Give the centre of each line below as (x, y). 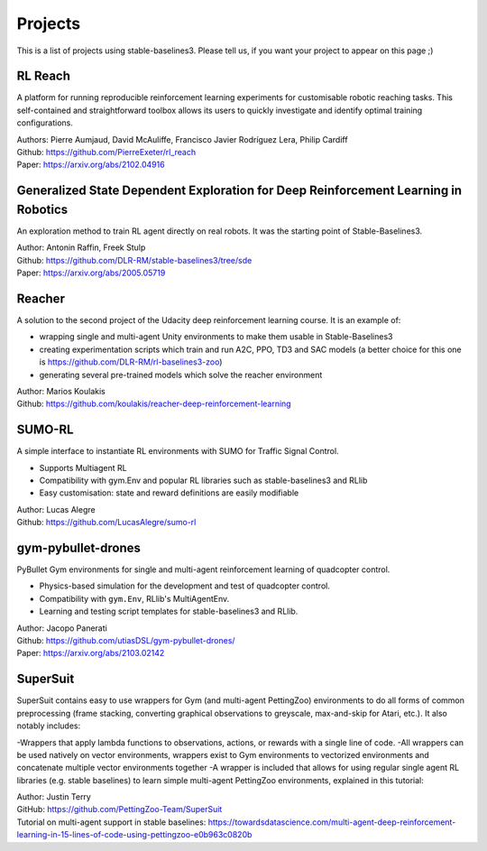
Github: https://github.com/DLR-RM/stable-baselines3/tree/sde (134, 260)
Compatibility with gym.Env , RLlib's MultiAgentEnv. (134, 598)
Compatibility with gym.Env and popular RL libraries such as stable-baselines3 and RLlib (203, 481)
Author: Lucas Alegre (56, 509)
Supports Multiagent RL (83, 467)
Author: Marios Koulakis (61, 391)
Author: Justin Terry (54, 797)
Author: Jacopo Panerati (62, 628)
